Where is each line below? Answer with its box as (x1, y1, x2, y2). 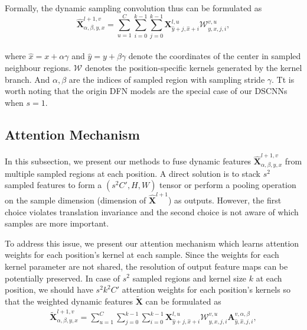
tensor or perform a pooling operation (159, 179, 296, 191)
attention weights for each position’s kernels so (122, 283, 290, 296)
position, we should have (5, 283, 93, 296)
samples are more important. (5, 217, 109, 229)
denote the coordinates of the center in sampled (128, 50, 301, 62)
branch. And (5, 73, 50, 85)
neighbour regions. (5, 61, 71, 73)
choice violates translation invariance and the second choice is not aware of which (5, 205, 299, 218)
